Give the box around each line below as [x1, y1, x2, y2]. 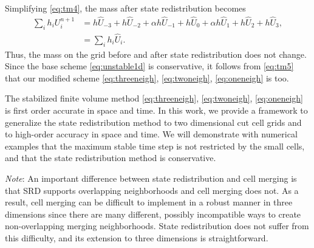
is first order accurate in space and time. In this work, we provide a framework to [5, 104, 308, 117]
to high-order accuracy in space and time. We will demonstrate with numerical [5, 128, 298, 140]
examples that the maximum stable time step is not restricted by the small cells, [5, 139, 305, 152]
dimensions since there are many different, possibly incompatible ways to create [5, 207, 301, 220]
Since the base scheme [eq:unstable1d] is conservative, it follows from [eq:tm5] [5, 60, 294, 72]
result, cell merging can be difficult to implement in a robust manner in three [5, 196, 293, 208]
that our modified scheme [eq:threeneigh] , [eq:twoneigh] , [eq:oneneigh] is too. [5, 71, 289, 84]
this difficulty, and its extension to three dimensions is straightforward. [5, 232, 268, 244]
